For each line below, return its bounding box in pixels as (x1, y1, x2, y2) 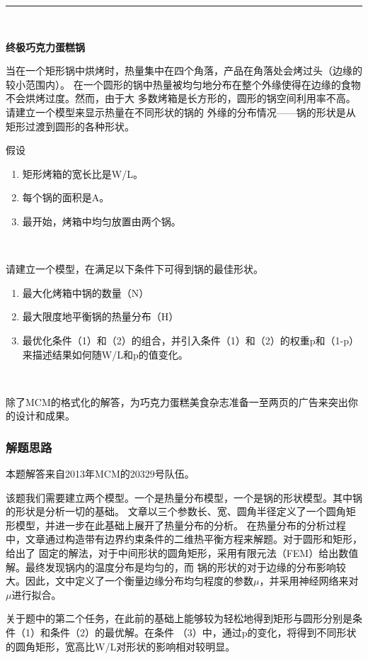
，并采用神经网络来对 (259, 573, 359, 588)
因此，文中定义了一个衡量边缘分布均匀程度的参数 (25, 573, 253, 588)
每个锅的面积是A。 (22, 190, 110, 205)
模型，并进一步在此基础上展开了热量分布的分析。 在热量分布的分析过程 (15, 517, 346, 532)
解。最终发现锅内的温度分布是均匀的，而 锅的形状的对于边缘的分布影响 (6, 559, 336, 574)
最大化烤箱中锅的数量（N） (22, 285, 149, 300)
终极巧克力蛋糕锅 (6, 39, 85, 54)
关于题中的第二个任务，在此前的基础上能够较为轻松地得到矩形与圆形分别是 (6, 611, 352, 626)
